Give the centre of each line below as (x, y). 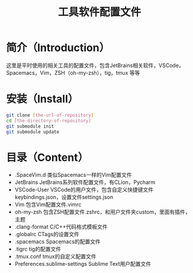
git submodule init (30, 126)
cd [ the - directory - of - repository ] (49, 120)
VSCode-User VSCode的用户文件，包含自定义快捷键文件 (84, 190)
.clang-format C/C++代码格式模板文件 (61, 227)
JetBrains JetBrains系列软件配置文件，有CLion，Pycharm (85, 182)
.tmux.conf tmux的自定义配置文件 (55, 256)
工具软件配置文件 (99, 12)
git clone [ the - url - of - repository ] (50, 115)
